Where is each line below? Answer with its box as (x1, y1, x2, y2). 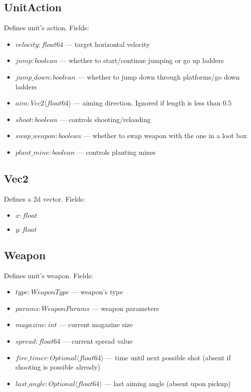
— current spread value (63, 335, 133, 346)
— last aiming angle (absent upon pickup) (104, 378, 230, 388)
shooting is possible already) (15, 362, 101, 372)
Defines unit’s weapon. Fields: (4, 270, 93, 280)
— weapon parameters (92, 303, 159, 313)
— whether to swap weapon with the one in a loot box (83, 130, 247, 141)
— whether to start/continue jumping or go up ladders (59, 55, 224, 65)
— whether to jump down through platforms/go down (78, 71, 240, 82)
